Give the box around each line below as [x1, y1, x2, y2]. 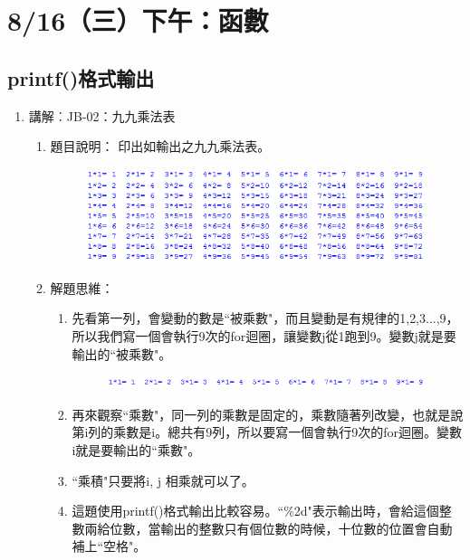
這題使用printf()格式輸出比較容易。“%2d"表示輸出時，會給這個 [72, 501, 439, 520]
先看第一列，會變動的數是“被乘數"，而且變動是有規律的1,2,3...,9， [72, 308, 459, 327]
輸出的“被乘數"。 [72, 344, 172, 363]
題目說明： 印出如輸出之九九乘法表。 [50, 137, 271, 156]
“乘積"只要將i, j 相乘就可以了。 [72, 470, 254, 489]
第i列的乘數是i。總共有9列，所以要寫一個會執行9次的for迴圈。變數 [72, 422, 462, 441]
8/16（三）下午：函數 [7, 2, 269, 39]
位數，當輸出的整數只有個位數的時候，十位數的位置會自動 [110, 518, 453, 537]
